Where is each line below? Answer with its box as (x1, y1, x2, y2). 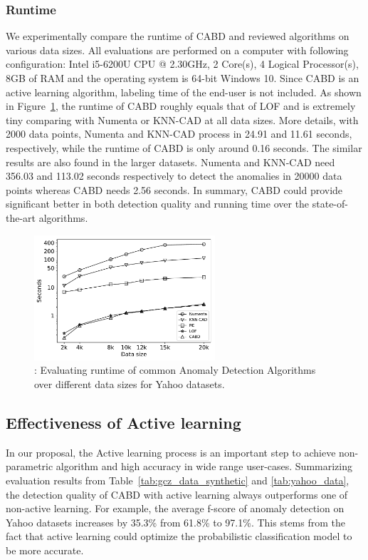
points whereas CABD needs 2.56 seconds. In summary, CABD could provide (6, 182, 343, 197)
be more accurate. (6, 542, 84, 557)
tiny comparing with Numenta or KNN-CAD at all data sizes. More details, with (6, 112, 359, 127)
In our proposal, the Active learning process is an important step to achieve (6, 444, 336, 459)
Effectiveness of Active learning (6, 411, 241, 433)
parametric (6, 459, 53, 474)
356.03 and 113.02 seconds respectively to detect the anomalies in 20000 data (6, 168, 342, 183)
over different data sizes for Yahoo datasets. (34, 376, 225, 391)
